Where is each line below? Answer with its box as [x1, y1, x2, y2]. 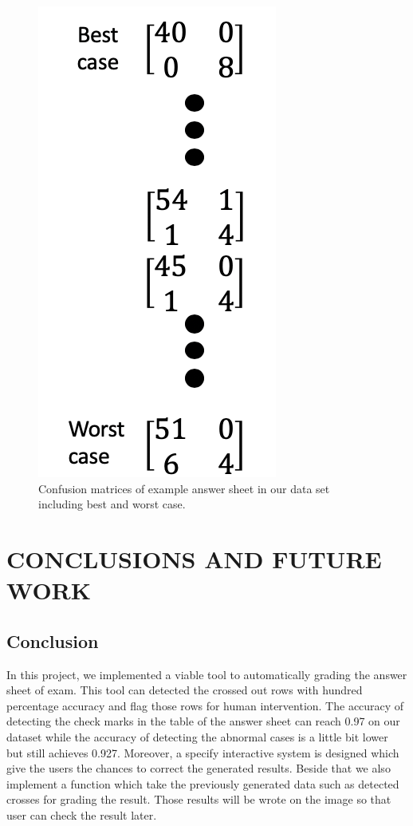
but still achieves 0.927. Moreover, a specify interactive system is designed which [6, 744, 399, 761]
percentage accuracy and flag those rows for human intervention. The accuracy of [6, 697, 404, 713]
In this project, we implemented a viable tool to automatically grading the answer [6, 666, 407, 682]
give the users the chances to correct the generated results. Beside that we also [6, 760, 391, 777]
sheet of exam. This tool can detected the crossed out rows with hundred [6, 682, 363, 698]
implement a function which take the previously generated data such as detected [6, 775, 399, 792]
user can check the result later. [6, 806, 157, 823]
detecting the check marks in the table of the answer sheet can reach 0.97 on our [6, 713, 400, 729]
